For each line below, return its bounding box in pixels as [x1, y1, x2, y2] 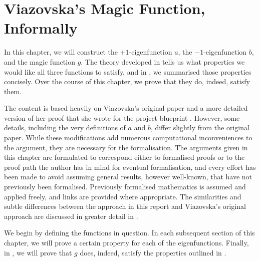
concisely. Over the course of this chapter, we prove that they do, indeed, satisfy [4, 76, 250, 87]
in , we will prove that [4, 247, 72, 257]
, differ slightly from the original [150, 122, 249, 133]
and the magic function [4, 56, 75, 67]
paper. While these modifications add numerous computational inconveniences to [4, 132, 252, 143]
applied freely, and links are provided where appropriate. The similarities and [4, 191, 241, 201]
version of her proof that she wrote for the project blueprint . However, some [4, 112, 240, 123]
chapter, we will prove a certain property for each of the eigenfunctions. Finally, [4, 237, 249, 247]
